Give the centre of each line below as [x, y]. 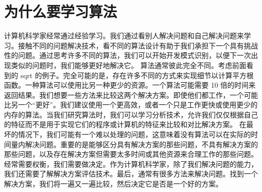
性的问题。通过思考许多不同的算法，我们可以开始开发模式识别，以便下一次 [127, 55]
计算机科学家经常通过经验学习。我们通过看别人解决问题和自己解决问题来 [124, 36]
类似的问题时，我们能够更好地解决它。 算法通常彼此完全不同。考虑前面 [128, 65]
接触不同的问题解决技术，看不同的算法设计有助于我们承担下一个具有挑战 [138, 45]
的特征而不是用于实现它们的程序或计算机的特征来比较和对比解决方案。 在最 [129, 124]
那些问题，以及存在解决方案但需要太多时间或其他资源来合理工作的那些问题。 [131, 154]
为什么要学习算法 [61, 11]
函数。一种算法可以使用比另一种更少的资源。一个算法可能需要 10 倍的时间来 [130, 85]
